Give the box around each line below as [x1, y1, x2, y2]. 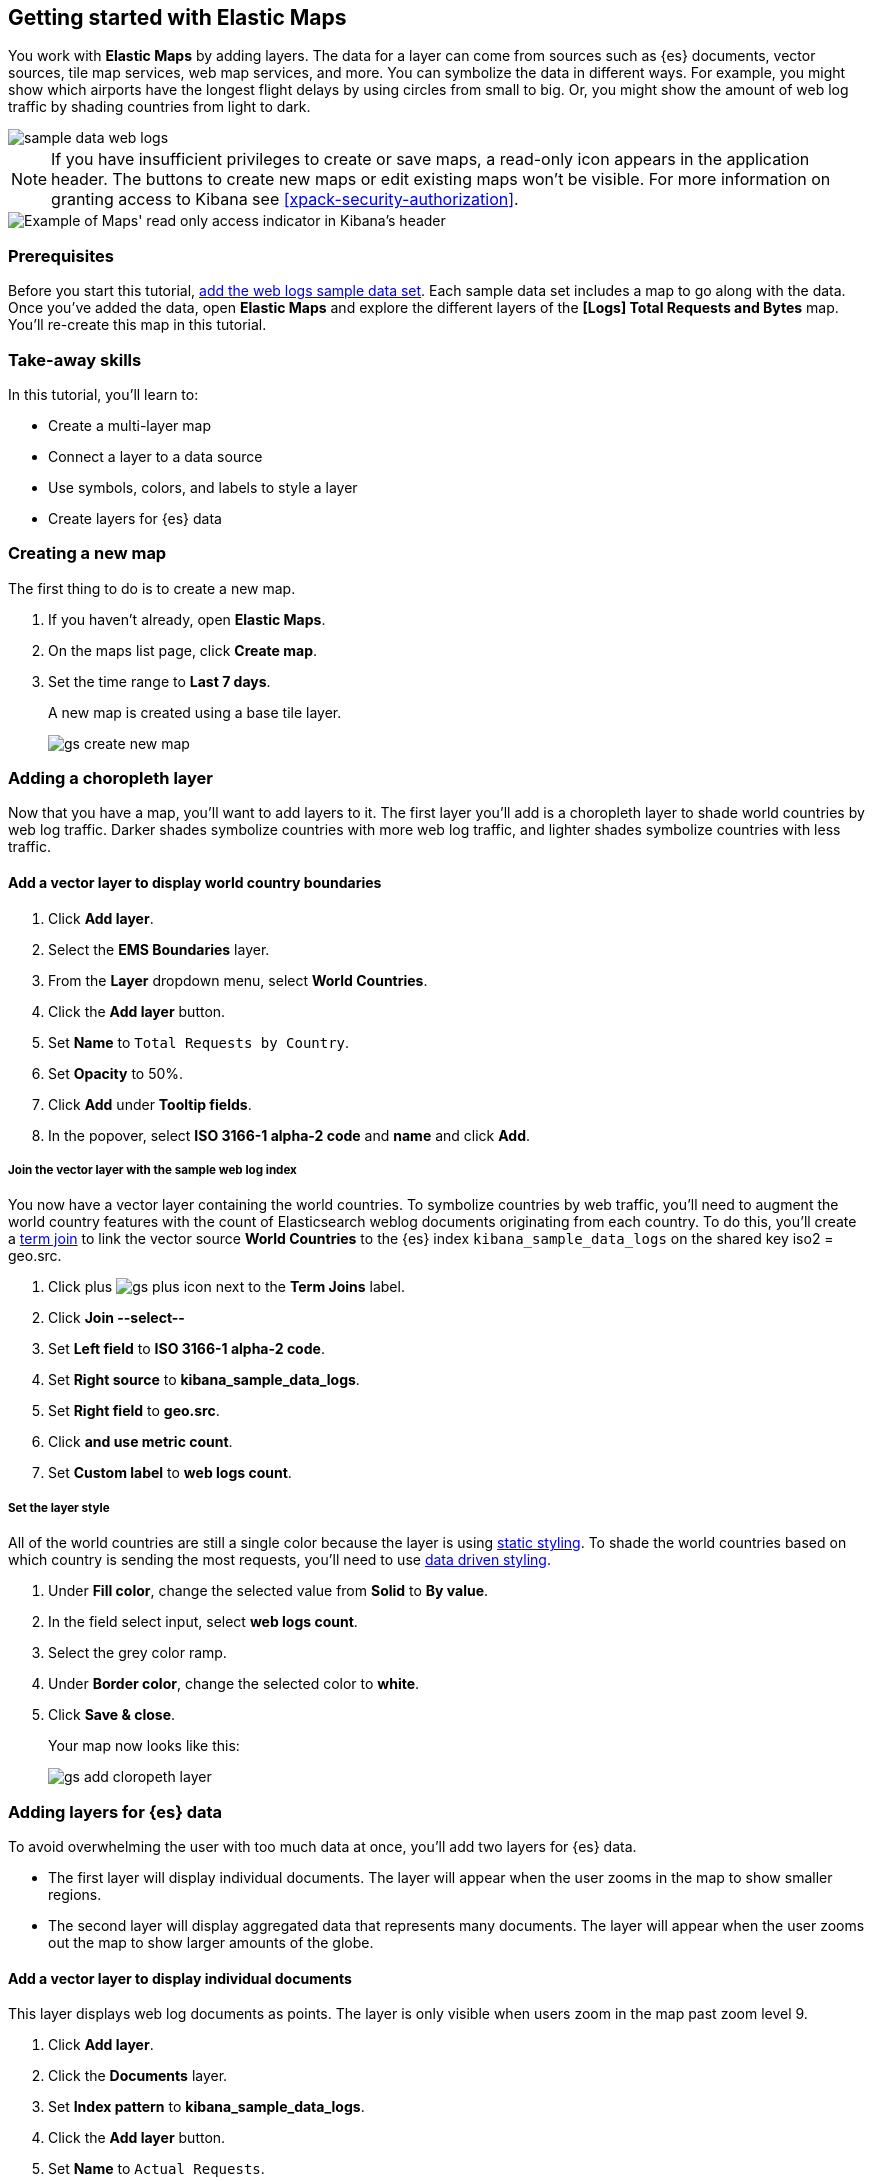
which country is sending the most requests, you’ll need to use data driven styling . [8, 1551, 551, 1569]
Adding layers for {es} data [8, 1801, 223, 1822]
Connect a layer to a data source [48, 447, 263, 465]
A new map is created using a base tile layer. [48, 703, 342, 721]
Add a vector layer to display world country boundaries [8, 874, 382, 892]
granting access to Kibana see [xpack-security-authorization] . [51, 189, 519, 210]
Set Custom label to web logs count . [48, 1464, 292, 1482]
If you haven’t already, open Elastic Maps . [48, 610, 326, 628]
